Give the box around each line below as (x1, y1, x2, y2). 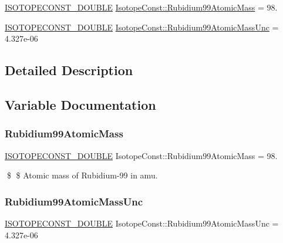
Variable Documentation (5, 95, 156, 113)
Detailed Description (5, 61, 133, 79)
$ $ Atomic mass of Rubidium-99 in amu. (6, 169, 158, 181)
